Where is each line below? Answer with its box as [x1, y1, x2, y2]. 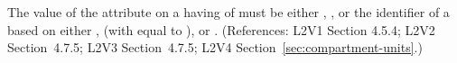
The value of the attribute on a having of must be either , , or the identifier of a [7, 3, 450, 21]
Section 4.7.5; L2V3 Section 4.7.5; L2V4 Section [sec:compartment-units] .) [7, 38, 423, 57]
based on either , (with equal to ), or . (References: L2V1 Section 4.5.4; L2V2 [7, 20, 435, 39]
